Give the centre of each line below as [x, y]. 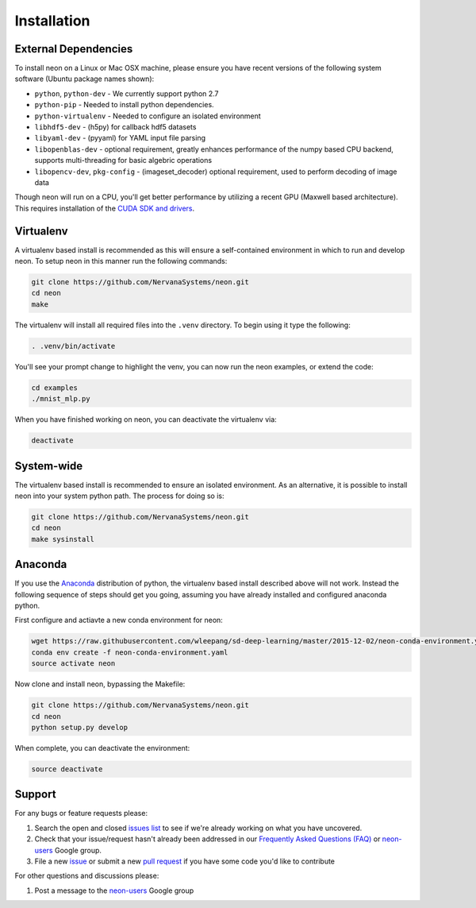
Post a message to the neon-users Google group [114, 891]
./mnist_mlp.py [61, 399]
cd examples [55, 388]
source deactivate [67, 769]
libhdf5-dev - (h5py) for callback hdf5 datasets [115, 127]
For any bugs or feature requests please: [81, 813]
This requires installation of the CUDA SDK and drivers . [105, 208]
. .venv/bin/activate [73, 346]
